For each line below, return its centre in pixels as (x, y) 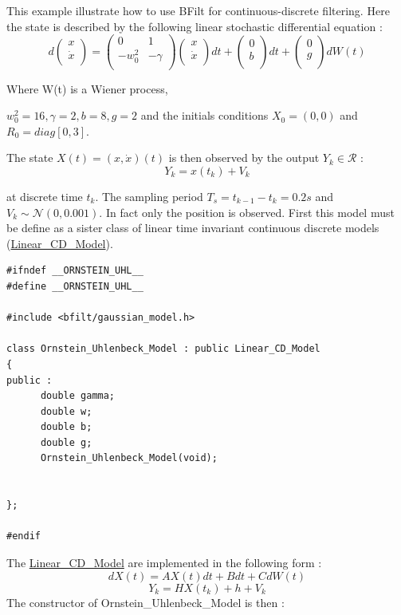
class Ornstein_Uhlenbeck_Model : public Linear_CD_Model (163, 349)
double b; (66, 427)
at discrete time (45, 196)
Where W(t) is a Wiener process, (87, 88)
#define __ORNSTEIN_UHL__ (75, 286)
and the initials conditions (204, 115)
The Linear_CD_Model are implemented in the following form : (164, 563)
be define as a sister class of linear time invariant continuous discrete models (193, 228)
